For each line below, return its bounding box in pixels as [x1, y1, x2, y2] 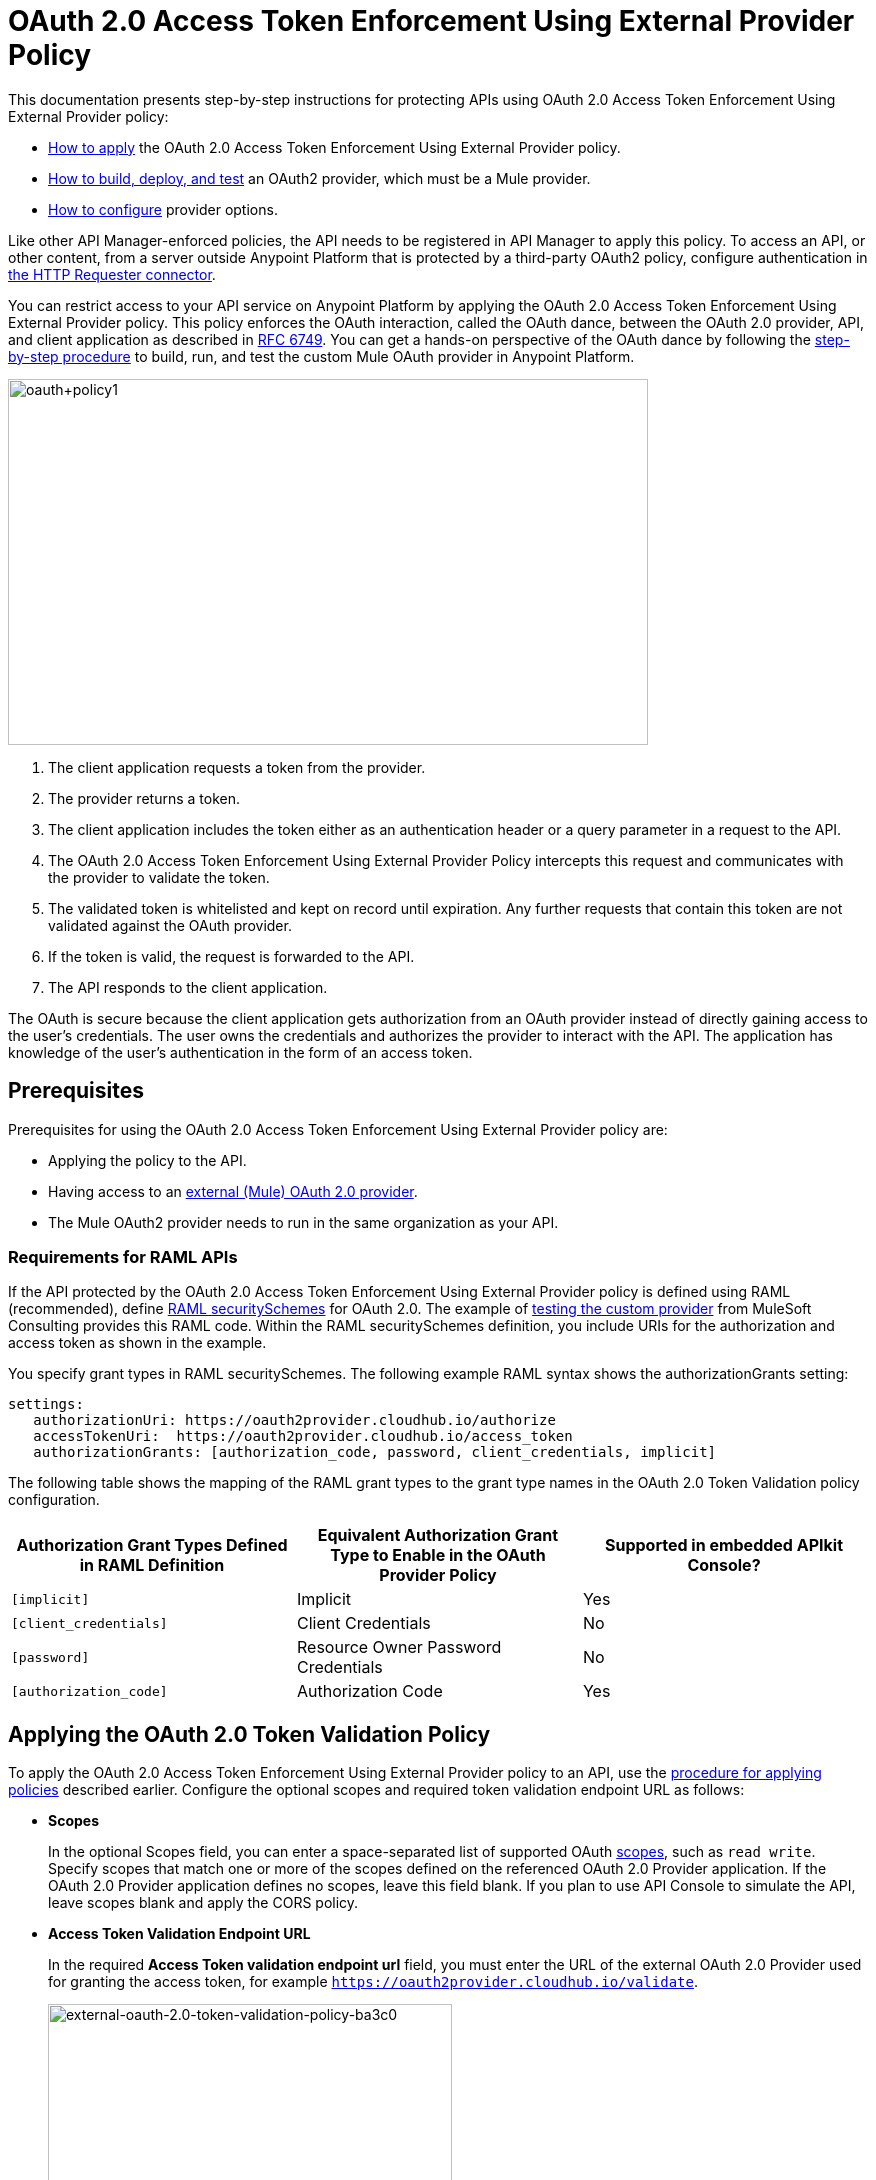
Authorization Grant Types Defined [16, 1535, 288, 1556]
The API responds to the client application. [48, 978, 328, 996]
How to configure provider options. [48, 200, 278, 218]
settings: [8, 1396, 84, 1413]
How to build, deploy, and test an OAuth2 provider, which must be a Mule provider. [48, 169, 591, 187]
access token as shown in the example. [8, 1334, 267, 1352]
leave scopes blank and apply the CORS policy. [48, 1894, 359, 1912]
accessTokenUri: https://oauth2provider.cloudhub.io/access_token [33, 1428, 573, 1445]
